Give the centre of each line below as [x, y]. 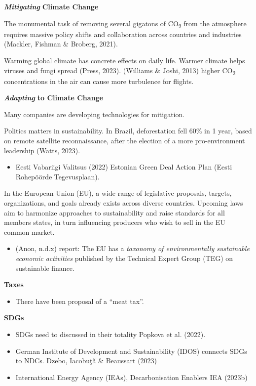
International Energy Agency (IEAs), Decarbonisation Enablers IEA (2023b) [131, 377]
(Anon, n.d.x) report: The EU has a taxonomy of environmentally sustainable [132, 248]
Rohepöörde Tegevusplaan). [57, 176]
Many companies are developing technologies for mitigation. [94, 114]
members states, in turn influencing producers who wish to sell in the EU [115, 222]
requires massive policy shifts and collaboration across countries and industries [123, 34]
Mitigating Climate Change [51, 6]
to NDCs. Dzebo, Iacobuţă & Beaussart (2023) [86, 361]
